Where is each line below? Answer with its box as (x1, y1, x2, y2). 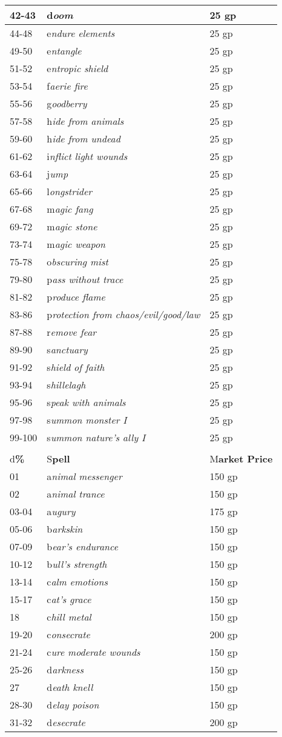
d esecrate (47, 715, 85, 729)
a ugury (47, 504, 76, 518)
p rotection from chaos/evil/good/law (47, 307, 200, 321)
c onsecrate (47, 627, 90, 641)
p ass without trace (47, 272, 123, 286)
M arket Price (209, 452, 273, 465)
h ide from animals (47, 114, 124, 128)
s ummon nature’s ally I (47, 430, 146, 444)
